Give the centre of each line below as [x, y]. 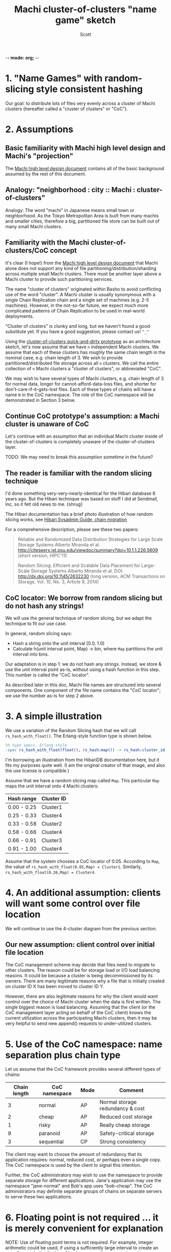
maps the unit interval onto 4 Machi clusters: [52, 786]
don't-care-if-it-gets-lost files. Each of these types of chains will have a [80, 389]
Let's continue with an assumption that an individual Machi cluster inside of [84, 436]
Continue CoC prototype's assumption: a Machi [82, 416]
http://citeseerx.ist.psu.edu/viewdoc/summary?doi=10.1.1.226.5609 [88, 550]
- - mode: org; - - [22, 58]
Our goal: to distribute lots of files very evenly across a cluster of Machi [80, 103]
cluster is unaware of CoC [47, 424]
